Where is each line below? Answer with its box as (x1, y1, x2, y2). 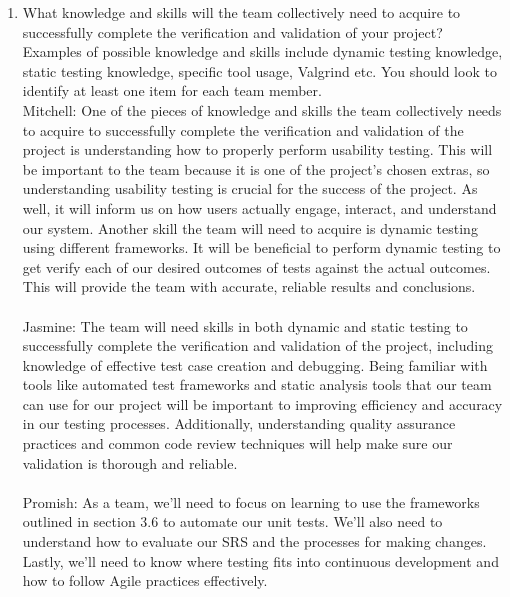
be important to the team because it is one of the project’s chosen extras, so (22, 158, 490, 179)
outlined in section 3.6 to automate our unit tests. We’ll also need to (22, 511, 443, 532)
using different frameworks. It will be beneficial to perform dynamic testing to (22, 237, 501, 258)
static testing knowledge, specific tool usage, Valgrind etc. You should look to (22, 60, 497, 81)
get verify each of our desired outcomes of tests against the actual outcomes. (22, 256, 491, 277)
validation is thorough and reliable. (22, 452, 238, 473)
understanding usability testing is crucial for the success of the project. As (22, 178, 478, 199)
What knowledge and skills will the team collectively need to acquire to (22, 2, 461, 22)
